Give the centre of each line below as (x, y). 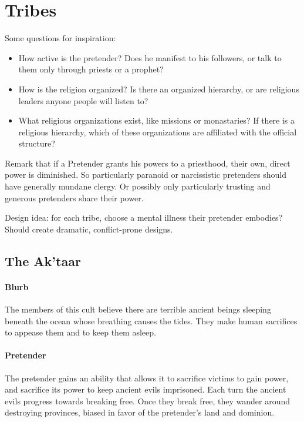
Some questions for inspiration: (60, 38)
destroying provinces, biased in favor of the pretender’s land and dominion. (140, 412)
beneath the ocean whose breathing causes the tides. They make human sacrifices (151, 320)
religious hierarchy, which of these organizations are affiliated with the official (158, 132)
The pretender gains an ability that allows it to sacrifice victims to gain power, (147, 378)
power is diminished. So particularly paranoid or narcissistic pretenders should (146, 175)
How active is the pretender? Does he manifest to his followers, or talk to (150, 57)
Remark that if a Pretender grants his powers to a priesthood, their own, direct (148, 163)
